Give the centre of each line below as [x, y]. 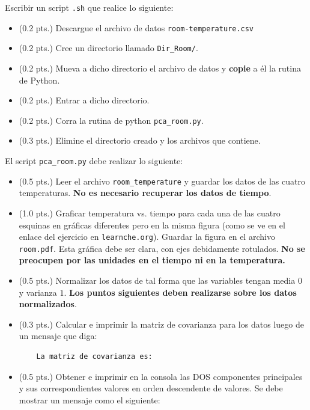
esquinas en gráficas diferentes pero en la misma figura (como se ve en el [152, 225]
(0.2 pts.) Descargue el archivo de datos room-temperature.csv [136, 27]
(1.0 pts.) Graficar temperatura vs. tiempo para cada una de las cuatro [150, 213]
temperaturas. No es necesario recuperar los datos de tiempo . [145, 193]
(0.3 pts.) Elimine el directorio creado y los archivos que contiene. [140, 140]
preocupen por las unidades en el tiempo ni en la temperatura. [152, 260]
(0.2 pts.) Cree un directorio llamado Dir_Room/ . [108, 48]
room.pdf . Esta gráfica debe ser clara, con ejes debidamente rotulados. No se [162, 248]
